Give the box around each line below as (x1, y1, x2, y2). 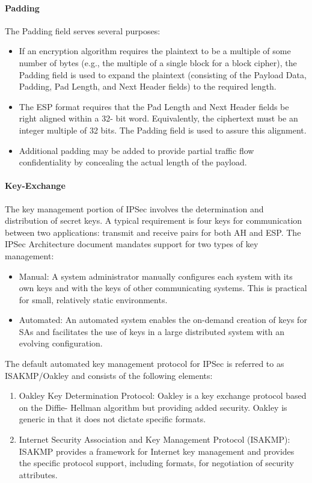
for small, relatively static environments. (19, 293, 168, 306)
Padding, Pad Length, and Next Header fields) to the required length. (19, 80, 277, 93)
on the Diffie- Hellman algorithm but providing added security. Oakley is (19, 401, 287, 413)
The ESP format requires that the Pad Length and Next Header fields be (19, 100, 289, 112)
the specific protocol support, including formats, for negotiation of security (19, 457, 294, 469)
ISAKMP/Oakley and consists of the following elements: (5, 369, 213, 381)
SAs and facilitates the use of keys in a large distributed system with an (19, 325, 285, 337)
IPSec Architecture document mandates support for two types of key (5, 238, 258, 250)
